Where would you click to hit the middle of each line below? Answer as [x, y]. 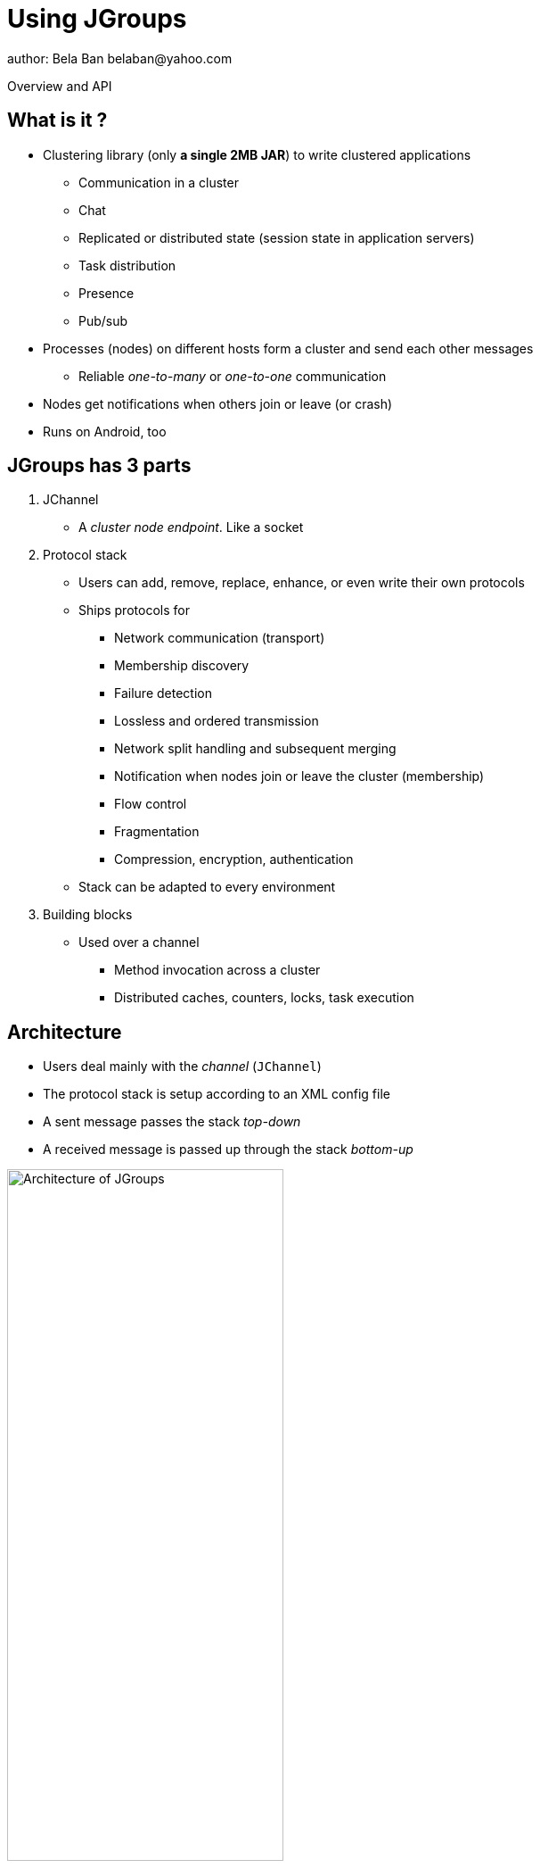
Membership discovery [182, 666]
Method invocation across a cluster [217, 970]
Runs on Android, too [105, 431]
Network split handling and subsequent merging [255, 749]
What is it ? [57, 120]
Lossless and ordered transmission [217, 721]
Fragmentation [157, 832]
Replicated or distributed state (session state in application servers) [277, 237]
